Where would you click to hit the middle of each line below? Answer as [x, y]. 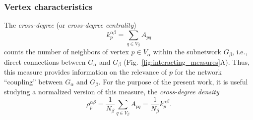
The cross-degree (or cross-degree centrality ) [70, 25]
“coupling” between [33, 81]
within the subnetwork [187, 52]
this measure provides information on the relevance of [86, 72]
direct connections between [45, 61]
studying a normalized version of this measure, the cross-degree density [112, 92]
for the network [198, 72]
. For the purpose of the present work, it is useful [173, 81]
